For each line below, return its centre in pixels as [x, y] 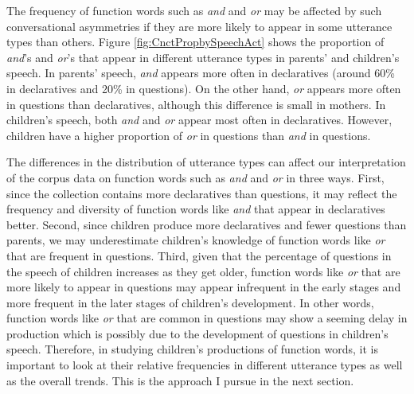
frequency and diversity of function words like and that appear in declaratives [196, 209]
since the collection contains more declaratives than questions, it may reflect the [202, 193]
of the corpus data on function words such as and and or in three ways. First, [195, 177]
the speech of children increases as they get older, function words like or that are [203, 271]
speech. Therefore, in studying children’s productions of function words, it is [192, 349]
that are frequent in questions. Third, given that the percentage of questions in [199, 255]
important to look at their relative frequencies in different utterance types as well [205, 365]
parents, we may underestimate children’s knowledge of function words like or [196, 240]
